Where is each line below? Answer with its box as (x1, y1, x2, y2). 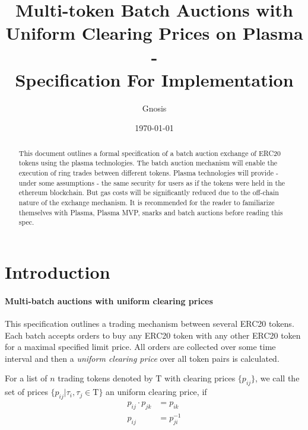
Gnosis (142, 101, 167, 114)
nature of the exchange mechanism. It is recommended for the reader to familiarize (18, 197, 275, 207)
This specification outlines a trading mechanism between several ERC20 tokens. (5, 317, 294, 329)
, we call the (255, 372, 300, 384)
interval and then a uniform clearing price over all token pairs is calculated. (5, 352, 280, 364)
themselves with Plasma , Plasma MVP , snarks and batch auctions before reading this (18, 207, 283, 217)
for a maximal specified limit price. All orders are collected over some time (5, 340, 276, 353)
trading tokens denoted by (58, 372, 153, 384)
